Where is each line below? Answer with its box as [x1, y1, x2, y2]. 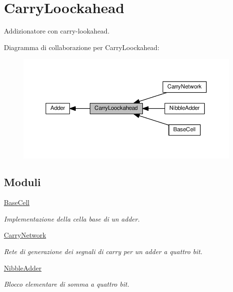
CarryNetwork [4, 230, 46, 240]
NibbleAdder [4, 262, 42, 273]
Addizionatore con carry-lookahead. [4, 26, 110, 36]
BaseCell [4, 197, 30, 207]
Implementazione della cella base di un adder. [4, 213, 140, 223]
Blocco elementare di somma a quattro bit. [4, 279, 130, 289]
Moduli [4, 174, 41, 189]
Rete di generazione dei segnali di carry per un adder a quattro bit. [4, 246, 202, 256]
